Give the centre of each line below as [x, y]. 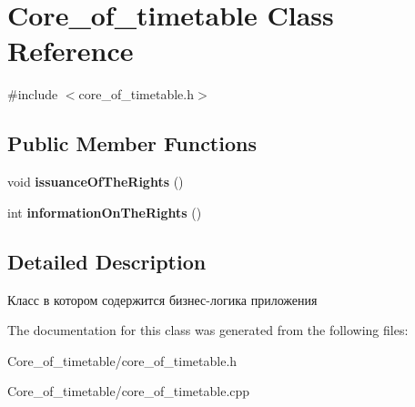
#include [33, 94]
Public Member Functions [132, 143]
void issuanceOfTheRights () [96, 182]
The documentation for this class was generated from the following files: [208, 330]
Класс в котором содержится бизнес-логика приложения [162, 299]
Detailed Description [107, 261]
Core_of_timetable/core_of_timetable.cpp [129, 391]
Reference [71, 51]
